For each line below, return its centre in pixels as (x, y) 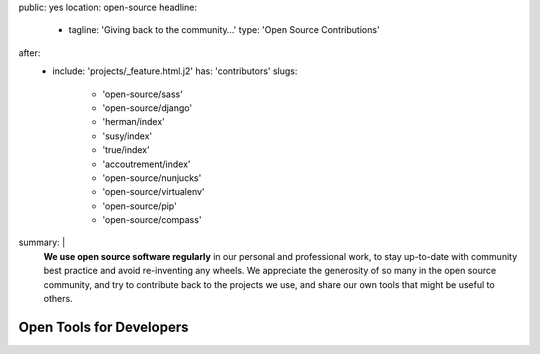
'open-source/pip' (139, 206)
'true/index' (126, 150)
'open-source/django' (147, 107)
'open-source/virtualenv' (153, 192)
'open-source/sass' (143, 94)
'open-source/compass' (152, 220)
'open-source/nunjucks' (152, 177)
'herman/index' (133, 122)
